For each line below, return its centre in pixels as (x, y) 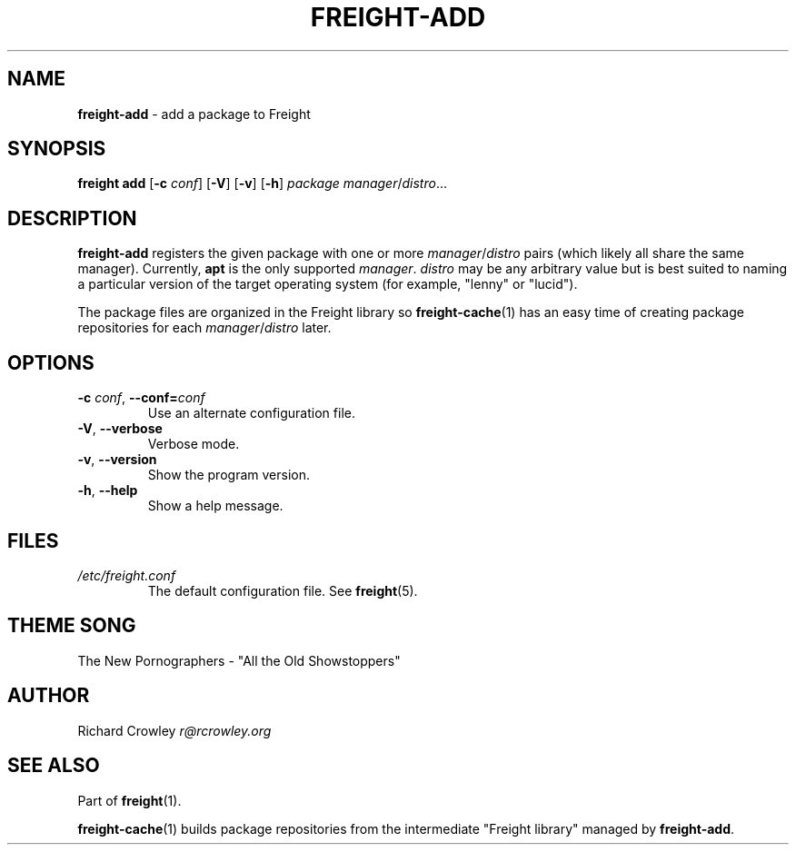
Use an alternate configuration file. (251, 413)
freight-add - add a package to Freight (194, 114)
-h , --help (108, 490)
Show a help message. (215, 506)
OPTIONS (51, 362)
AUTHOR (49, 696)
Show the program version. (229, 475)
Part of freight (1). (129, 800)
